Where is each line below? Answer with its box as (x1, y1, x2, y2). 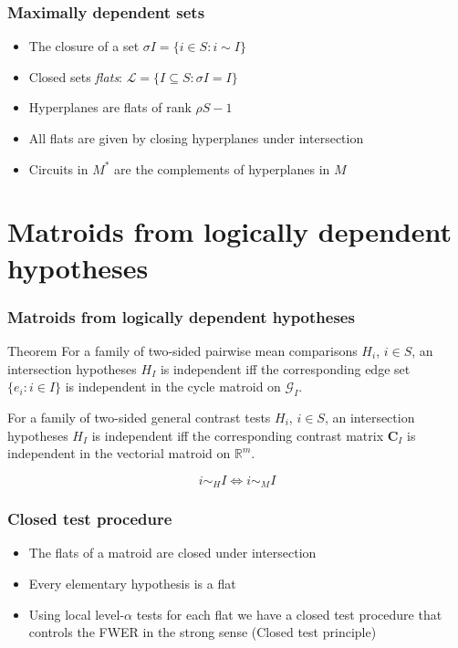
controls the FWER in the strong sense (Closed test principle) (28, 622, 377, 642)
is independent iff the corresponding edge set (160, 359, 411, 378)
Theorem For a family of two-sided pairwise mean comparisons (7, 340, 358, 360)
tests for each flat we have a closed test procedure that (136, 604, 442, 623)
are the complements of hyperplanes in (114, 159, 330, 178)
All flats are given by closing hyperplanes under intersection (28, 129, 364, 147)
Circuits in (28, 159, 88, 178)
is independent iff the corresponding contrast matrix (91, 425, 384, 444)
